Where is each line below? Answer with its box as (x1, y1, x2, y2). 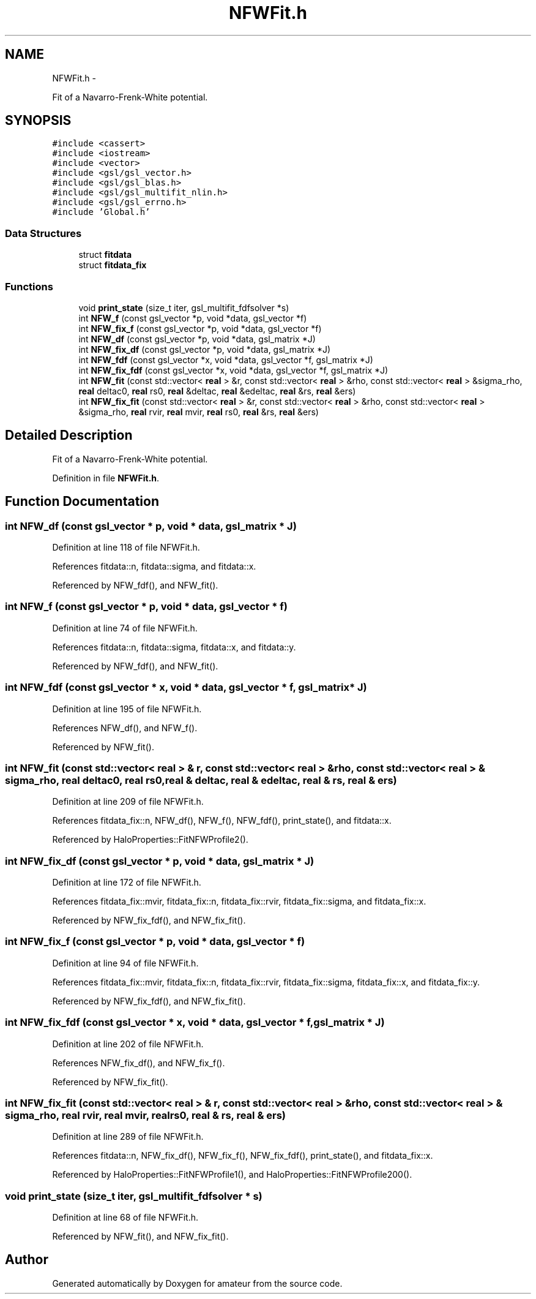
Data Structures (5, 227, 82, 239)
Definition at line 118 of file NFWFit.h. (52, 542, 200, 552)
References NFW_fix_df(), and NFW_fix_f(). (52, 1057, 225, 1068)
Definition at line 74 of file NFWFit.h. (52, 622, 198, 633)
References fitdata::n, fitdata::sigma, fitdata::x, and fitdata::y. (52, 641, 296, 652)
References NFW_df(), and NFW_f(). (52, 722, 198, 733)
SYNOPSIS (5, 113, 72, 129)
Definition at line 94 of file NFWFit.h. (52, 957, 199, 968)
